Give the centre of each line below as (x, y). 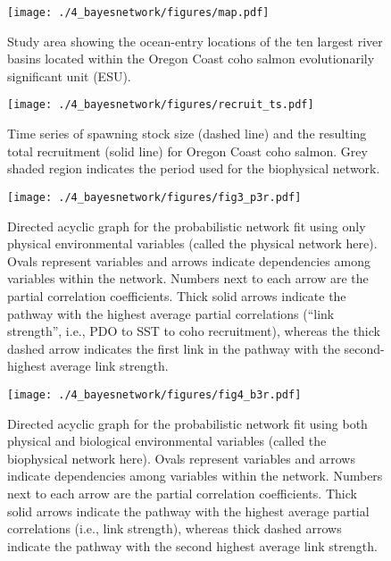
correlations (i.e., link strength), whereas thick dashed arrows (175, 528)
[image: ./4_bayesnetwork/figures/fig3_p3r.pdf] (154, 197)
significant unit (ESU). (69, 75)
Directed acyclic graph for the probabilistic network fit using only (187, 226)
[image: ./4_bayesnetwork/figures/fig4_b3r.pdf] (154, 394)
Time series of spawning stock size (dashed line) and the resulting (187, 134)
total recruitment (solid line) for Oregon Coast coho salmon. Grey (187, 151)
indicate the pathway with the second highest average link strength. (192, 545)
